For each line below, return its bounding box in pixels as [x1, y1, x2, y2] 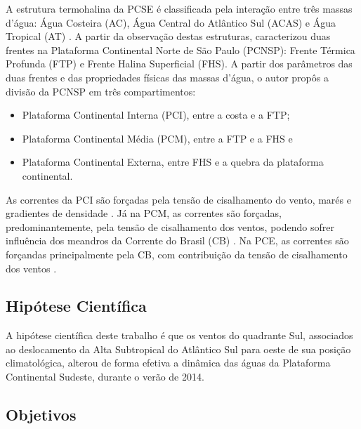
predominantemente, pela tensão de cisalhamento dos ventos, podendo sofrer [6, 219, 334, 234]
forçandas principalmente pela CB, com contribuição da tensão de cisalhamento [6, 246, 348, 261]
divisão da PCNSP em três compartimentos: [6, 84, 196, 98]
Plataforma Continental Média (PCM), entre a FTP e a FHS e [22, 131, 293, 145]
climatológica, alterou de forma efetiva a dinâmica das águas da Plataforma [6, 355, 331, 370]
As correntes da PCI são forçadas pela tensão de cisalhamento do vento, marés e [6, 192, 351, 206]
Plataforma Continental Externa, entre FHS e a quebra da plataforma [22, 154, 324, 169]
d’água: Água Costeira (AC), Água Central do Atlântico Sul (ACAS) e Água [6, 15, 336, 29]
